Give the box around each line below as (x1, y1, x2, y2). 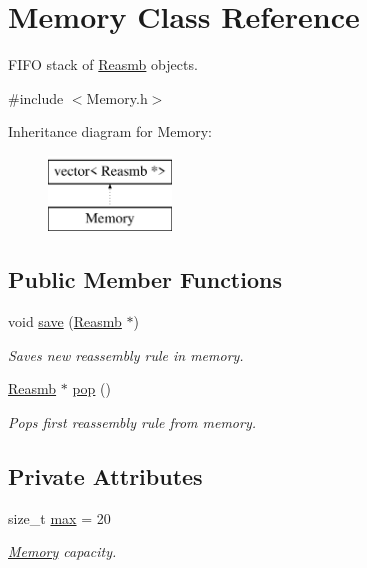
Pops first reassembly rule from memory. (8, 412, 257, 433)
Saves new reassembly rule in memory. (8, 344, 244, 365)
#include (8, 87, 64, 108)
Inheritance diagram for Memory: (8, 121, 212, 142)
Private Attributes (8, 461, 203, 492)
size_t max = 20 (8, 507, 111, 528)
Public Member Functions (8, 264, 282, 295)
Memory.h (86, 87, 148, 108)
